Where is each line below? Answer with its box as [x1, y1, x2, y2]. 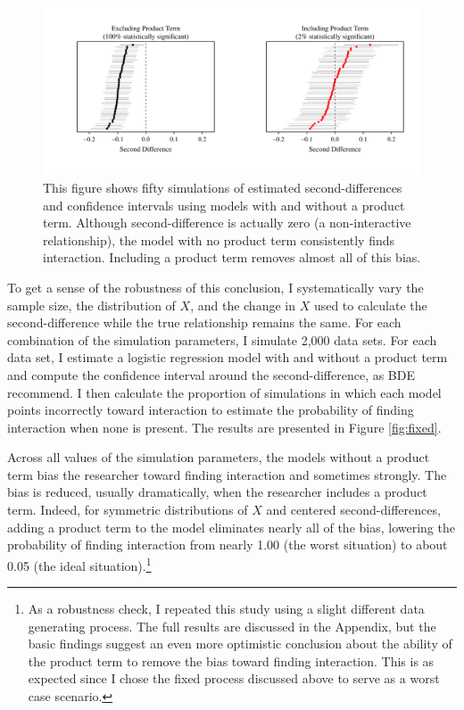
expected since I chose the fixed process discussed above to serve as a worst [28, 669, 440, 688]
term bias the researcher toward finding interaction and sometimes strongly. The [7, 465, 447, 483]
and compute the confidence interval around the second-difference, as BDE [7, 365, 416, 384]
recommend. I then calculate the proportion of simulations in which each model [7, 383, 442, 401]
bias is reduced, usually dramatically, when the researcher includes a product [7, 483, 427, 501]
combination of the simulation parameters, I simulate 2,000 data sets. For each [7, 330, 437, 349]
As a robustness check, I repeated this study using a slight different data [28, 599, 425, 618]
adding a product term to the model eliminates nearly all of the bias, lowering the [7, 517, 455, 536]
